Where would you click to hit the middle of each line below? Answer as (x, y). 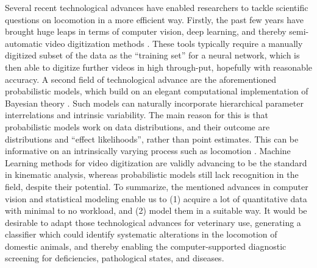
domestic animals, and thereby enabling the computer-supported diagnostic (146, 246)
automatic (24, 43)
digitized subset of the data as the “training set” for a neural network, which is (152, 55)
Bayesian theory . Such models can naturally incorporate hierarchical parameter (154, 103)
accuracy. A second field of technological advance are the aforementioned (141, 79)
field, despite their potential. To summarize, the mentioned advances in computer (157, 186)
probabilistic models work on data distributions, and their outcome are (137, 126)
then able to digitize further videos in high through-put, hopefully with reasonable (159, 67)
